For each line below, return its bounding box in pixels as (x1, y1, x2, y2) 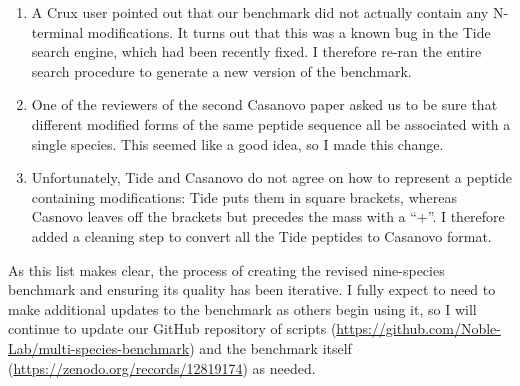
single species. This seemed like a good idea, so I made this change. (31, 133, 444, 154)
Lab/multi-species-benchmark (8, 337, 190, 358)
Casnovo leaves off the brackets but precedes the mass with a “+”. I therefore (31, 206, 505, 227)
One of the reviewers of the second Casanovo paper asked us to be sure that (31, 94, 498, 115)
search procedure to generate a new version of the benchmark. (31, 60, 412, 81)
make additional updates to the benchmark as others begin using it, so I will (8, 298, 477, 319)
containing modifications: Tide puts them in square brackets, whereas (31, 186, 457, 207)
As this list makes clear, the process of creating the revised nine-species (8, 259, 445, 280)
